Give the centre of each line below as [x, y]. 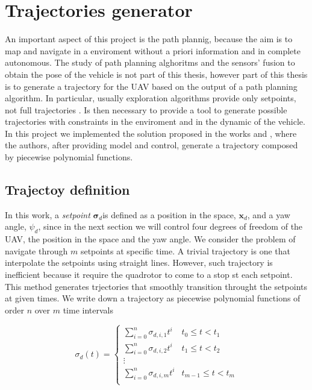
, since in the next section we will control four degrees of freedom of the [170, 226]
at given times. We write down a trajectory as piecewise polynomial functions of [153, 298]
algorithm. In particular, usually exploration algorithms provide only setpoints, [151, 98]
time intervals [88, 310]
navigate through [36, 250]
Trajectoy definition [67, 190]
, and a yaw [269, 214]
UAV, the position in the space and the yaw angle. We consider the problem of [150, 239]
